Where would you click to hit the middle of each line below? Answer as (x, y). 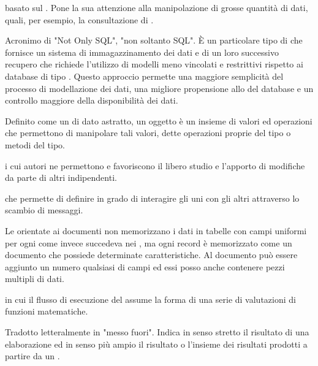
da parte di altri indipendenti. (61, 177)
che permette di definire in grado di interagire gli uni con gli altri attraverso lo (152, 198)
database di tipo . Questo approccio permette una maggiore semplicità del (144, 76)
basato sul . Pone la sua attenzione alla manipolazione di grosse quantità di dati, (157, 7)
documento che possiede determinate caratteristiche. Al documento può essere (151, 255)
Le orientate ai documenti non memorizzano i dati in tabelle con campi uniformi (156, 230)
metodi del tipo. (35, 144)
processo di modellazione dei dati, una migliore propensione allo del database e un (159, 88)
